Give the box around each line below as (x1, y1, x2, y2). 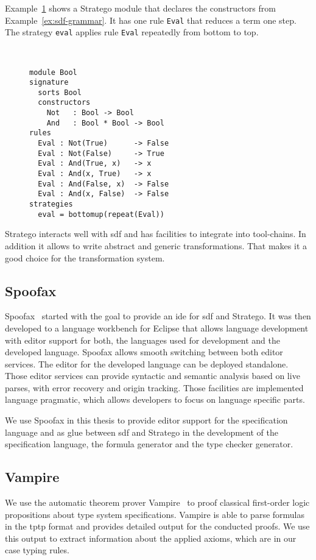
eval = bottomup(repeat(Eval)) (38, 210, 164, 219)
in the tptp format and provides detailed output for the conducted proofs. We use (5, 520, 310, 533)
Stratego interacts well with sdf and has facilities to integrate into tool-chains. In (5, 227, 306, 240)
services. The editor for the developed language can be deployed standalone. (5, 357, 289, 370)
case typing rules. (5, 544, 69, 556)
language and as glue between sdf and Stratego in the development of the (5, 425, 278, 438)
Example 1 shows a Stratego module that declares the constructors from (5, 2, 276, 14)
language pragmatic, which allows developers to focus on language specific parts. (5, 393, 305, 406)
